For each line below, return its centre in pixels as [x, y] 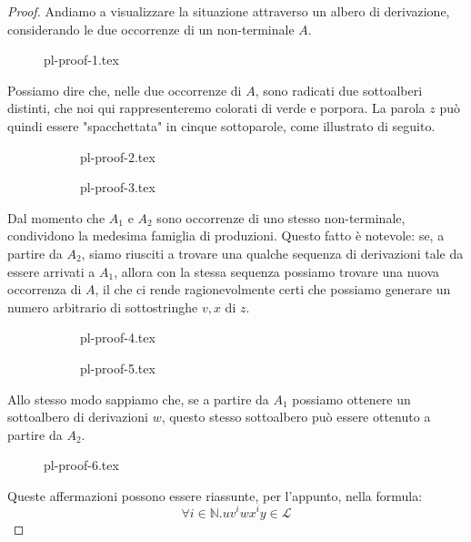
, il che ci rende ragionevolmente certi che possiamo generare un [273, 289]
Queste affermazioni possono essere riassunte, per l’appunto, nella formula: [215, 495]
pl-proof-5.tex [118, 368]
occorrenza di [45, 289]
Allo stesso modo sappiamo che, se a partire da [138, 399]
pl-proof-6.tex [81, 465]
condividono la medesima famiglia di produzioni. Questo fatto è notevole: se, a [226, 235]
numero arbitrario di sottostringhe [103, 307]
